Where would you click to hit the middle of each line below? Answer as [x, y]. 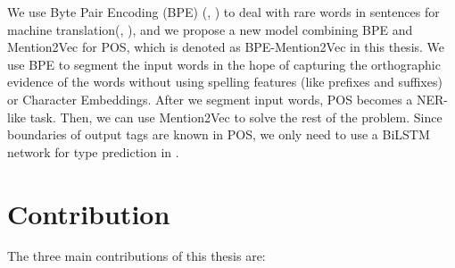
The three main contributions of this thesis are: [136, 256]
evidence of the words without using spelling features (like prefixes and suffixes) [225, 82]
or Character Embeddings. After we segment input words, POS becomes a [210, 99]
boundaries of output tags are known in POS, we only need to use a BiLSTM [219, 134]
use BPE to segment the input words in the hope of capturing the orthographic [224, 64]
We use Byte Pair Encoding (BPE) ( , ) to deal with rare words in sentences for [223, 12]
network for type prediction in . [93, 151]
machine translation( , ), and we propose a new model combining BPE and [210, 29]
